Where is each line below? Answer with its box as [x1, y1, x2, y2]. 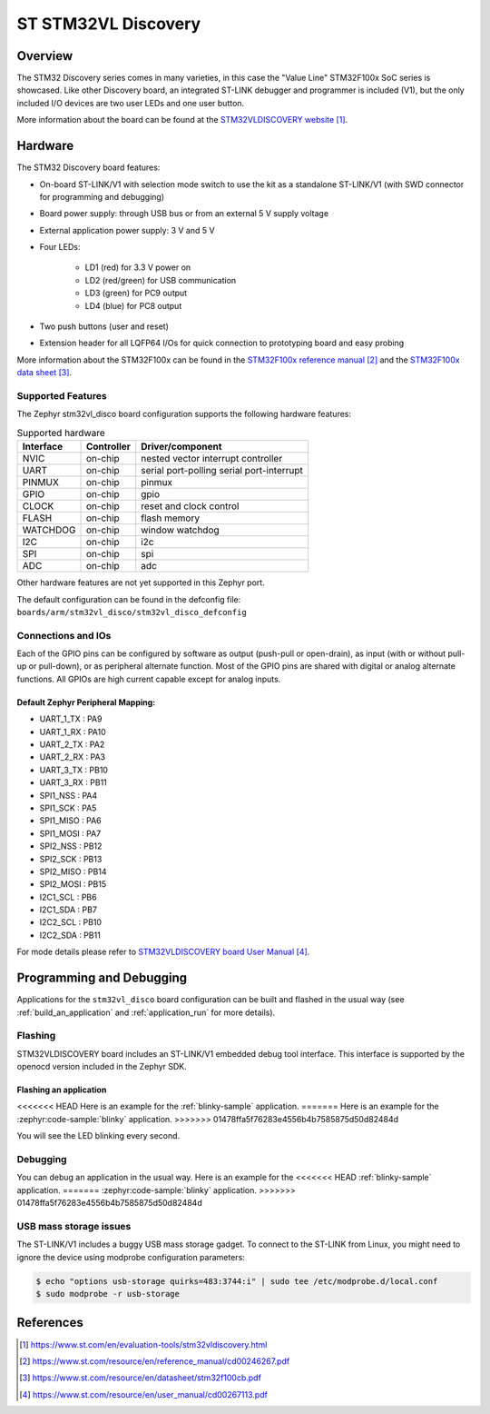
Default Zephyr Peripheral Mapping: [16, 696, 156, 708]
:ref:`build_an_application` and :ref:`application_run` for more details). [16, 1007, 276, 1018]
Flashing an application [16, 1084, 107, 1095]
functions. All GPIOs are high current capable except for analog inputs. [16, 673, 281, 684]
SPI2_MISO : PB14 [39, 866, 107, 877]
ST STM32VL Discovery [16, 14, 201, 34]
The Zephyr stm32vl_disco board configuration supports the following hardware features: [16, 409, 352, 420]
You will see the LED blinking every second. [16, 1130, 181, 1141]
